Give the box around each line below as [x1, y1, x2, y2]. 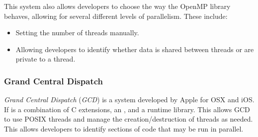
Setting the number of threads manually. [15, 27, 139, 38]
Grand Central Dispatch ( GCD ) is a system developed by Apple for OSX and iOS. [4, 94, 255, 105]
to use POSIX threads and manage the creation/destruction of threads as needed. [4, 114, 253, 124]
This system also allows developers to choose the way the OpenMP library [4, 1, 231, 11]
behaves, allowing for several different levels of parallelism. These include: [4, 10, 228, 21]
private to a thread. [15, 54, 76, 64]
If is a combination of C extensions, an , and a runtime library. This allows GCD [4, 104, 250, 114]
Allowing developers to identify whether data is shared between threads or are [15, 44, 254, 54]
